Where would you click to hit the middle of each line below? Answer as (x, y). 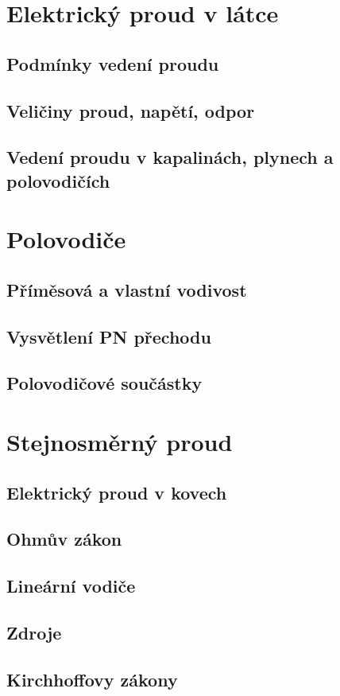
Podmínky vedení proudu (113, 63)
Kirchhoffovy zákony (92, 679)
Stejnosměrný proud (120, 442)
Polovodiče (66, 239)
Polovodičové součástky (104, 383)
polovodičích (58, 180)
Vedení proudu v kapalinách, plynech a (170, 157)
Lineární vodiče (71, 586)
